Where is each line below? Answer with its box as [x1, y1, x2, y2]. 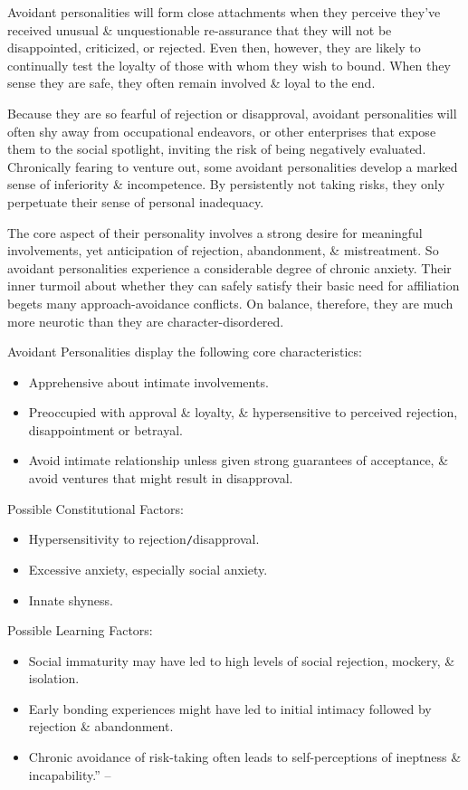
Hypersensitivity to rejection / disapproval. [28, 529, 260, 548]
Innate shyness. [28, 590, 113, 609]
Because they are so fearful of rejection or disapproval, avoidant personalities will [7, 103, 457, 122]
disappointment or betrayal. [28, 420, 183, 439]
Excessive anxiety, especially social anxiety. [28, 559, 268, 578]
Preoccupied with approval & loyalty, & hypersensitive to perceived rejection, [28, 403, 458, 422]
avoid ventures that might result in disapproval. [28, 469, 293, 488]
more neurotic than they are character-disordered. [7, 311, 284, 330]
